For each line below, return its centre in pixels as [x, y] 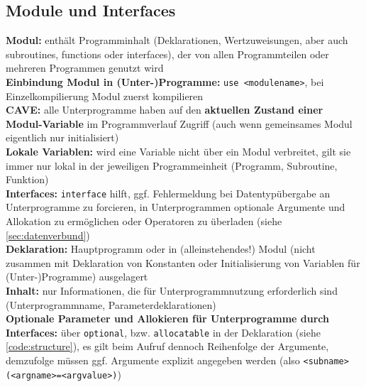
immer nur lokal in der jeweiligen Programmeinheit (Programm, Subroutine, [172, 165]
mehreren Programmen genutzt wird [85, 68]
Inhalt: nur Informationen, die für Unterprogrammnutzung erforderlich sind [172, 291]
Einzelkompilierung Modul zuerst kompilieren [105, 96]
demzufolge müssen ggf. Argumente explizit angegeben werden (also [153, 360]
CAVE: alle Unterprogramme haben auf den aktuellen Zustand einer [165, 110]
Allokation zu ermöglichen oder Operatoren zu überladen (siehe [144, 221]
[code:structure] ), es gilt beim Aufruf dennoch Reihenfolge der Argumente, [167, 346]
